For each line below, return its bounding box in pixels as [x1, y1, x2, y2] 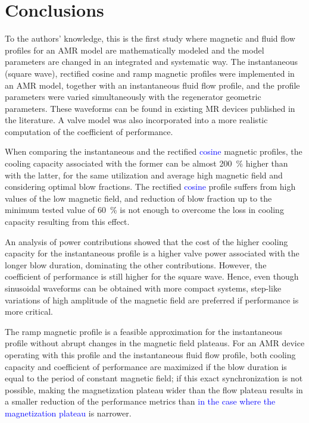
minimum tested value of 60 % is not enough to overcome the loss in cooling [5, 203, 284, 216]
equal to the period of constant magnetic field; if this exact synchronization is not [5, 372, 303, 384]
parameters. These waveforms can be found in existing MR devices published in [5, 102, 295, 114]
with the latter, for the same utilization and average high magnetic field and [5, 168, 283, 181]
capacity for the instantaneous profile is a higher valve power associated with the [5, 247, 299, 259]
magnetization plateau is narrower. [5, 406, 132, 419]
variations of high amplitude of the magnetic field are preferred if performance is [5, 293, 299, 306]
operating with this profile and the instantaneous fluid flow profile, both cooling [5, 348, 296, 361]
